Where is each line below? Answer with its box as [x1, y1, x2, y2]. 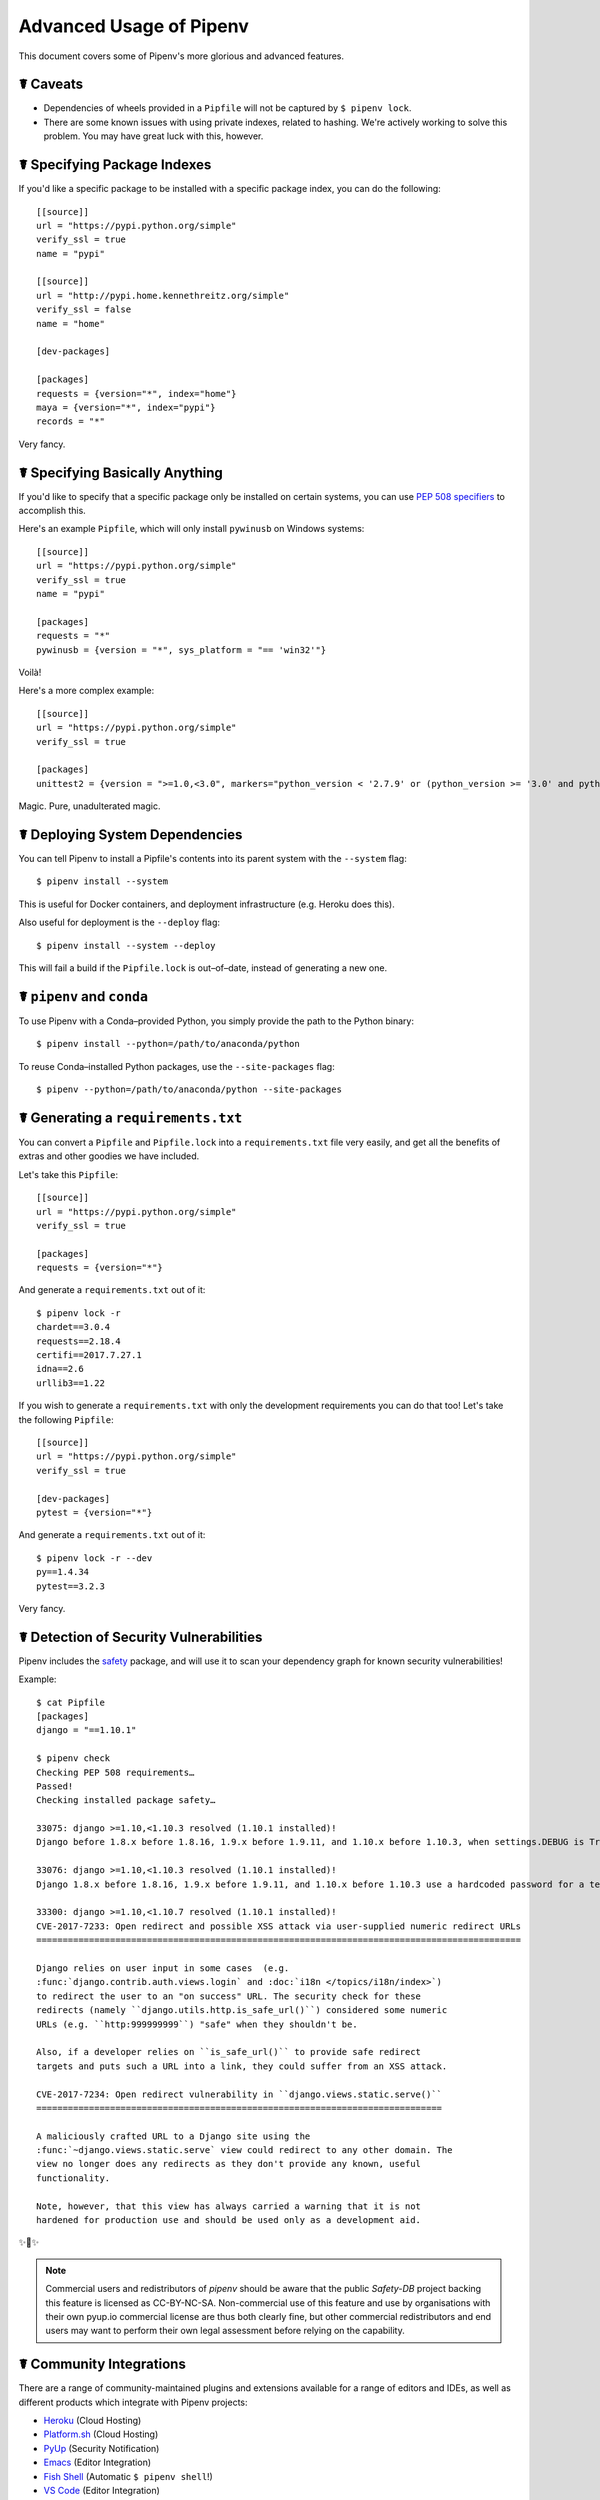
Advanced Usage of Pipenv [18, 15, 250, 37]
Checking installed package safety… [36, 1795, 216, 1806]
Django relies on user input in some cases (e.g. [36, 1963, 290, 1974]
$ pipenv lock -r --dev [36, 1552, 153, 1564]
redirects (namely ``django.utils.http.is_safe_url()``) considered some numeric [36, 2005, 448, 2016]
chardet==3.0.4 [36, 1321, 111, 1333]
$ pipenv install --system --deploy [36, 940, 216, 951]
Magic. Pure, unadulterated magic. [18, 800, 161, 812]
